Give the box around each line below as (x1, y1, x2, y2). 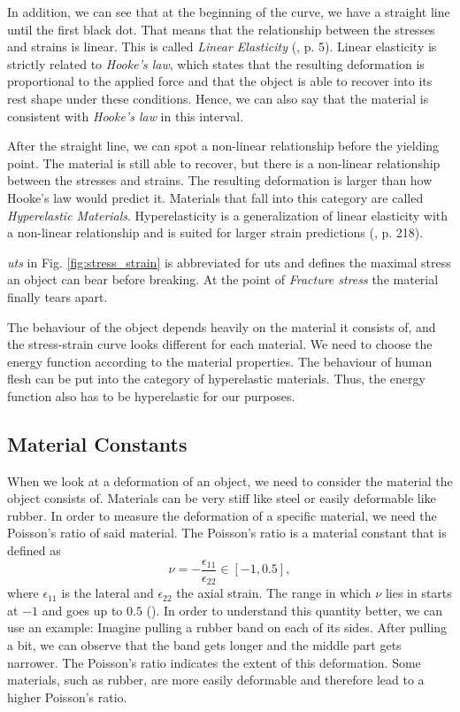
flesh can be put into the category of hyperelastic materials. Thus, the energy (7, 369, 425, 388)
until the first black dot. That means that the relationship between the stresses (7, 19, 435, 38)
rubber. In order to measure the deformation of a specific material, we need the (7, 506, 437, 524)
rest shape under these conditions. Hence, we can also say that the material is (7, 89, 429, 107)
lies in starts (385, 584, 452, 602)
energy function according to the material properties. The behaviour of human (7, 352, 433, 370)
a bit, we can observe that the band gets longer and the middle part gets (7, 635, 402, 654)
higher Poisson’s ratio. (7, 687, 127, 706)
